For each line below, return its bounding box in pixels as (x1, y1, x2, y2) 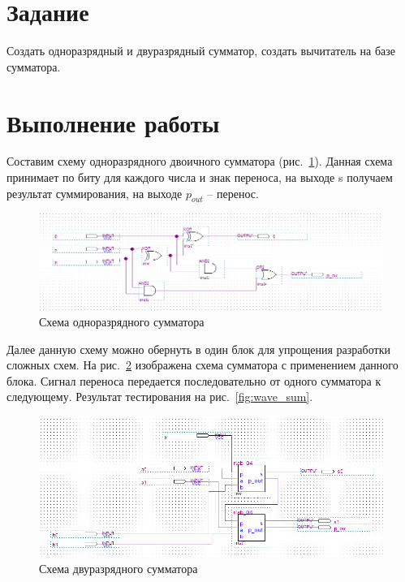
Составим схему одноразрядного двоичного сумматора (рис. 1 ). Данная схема (6, 153, 393, 170)
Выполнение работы (6, 106, 220, 139)
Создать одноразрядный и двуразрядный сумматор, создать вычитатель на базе (6, 42, 396, 59)
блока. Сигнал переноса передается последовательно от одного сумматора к (6, 372, 381, 389)
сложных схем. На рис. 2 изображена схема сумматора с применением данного (6, 356, 399, 373)
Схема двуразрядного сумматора (39, 559, 198, 576)
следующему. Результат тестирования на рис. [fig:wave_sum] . (6, 388, 313, 405)
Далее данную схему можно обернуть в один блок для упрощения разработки (6, 340, 390, 357)
